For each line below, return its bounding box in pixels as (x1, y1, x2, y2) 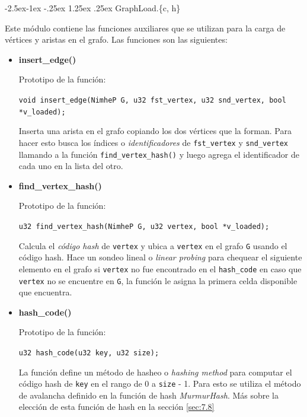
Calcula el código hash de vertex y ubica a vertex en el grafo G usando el (18, 239, 287, 252)
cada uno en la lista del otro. (18, 160, 123, 172)
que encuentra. (18, 286, 72, 298)
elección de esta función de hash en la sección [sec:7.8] (18, 400, 215, 413)
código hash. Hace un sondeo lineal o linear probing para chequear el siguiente (18, 251, 302, 263)
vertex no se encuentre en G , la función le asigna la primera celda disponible (18, 274, 298, 287)
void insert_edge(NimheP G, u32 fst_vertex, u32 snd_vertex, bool (18, 96, 286, 104)
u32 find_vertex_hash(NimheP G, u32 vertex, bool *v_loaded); (18, 222, 270, 231)
